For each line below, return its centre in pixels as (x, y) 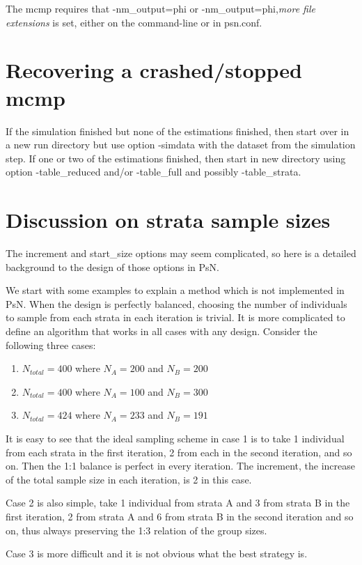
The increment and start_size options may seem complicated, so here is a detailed (181, 253)
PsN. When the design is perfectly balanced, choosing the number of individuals (176, 303)
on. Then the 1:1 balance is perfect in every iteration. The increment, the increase (180, 466)
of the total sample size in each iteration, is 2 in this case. (129, 479)
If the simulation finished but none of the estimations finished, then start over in (178, 131)
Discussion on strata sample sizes (168, 220)
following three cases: (51, 345)
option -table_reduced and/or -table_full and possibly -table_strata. (154, 172)
